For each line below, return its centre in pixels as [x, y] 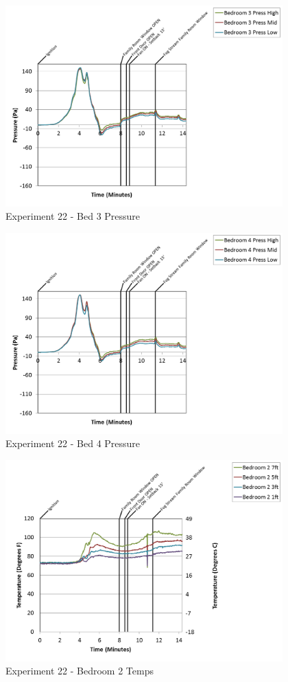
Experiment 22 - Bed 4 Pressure [73, 443]
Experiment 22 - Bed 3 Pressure [73, 216]
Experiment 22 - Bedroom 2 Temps [80, 671]
